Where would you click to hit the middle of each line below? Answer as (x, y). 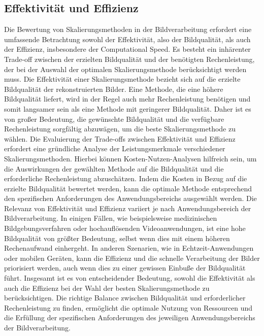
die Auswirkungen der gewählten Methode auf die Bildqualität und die (114, 168)
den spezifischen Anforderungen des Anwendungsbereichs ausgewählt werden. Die (130, 198)
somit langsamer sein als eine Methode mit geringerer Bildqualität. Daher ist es (128, 108)
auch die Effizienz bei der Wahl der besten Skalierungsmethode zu (107, 288)
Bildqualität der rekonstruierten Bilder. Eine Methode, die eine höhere (114, 89)
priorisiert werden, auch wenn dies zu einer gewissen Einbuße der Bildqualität (125, 268)
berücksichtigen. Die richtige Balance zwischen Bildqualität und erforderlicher (125, 298)
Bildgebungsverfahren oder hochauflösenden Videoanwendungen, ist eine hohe (125, 228)
